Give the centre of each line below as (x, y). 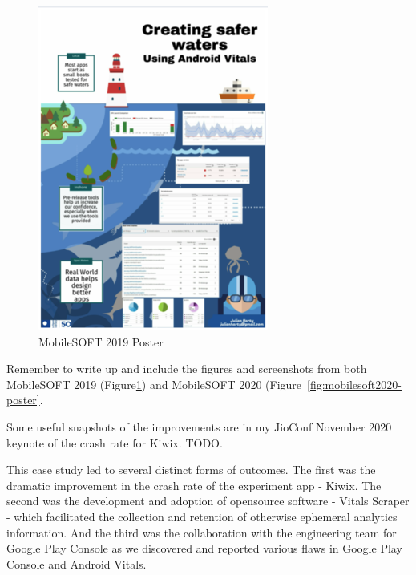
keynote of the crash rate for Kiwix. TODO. (115, 442)
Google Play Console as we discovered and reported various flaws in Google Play (204, 548)
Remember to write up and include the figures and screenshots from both (187, 368)
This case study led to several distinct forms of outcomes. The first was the (191, 470)
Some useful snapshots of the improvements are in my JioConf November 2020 (199, 426)
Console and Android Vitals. (77, 563)
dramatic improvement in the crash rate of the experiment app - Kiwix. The (194, 485)
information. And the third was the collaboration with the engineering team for (202, 532)
